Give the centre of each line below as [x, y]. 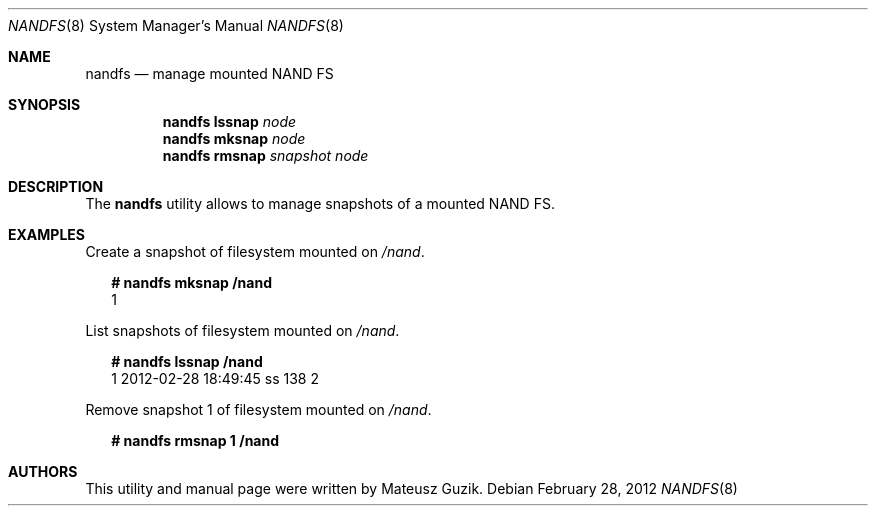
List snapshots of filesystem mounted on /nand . [242, 330]
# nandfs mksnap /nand [191, 282]
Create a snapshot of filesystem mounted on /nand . [255, 251]
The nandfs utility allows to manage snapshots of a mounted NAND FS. [320, 203]
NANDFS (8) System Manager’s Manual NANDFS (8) [176, 25]
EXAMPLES [46, 234]
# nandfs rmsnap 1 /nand [195, 440]
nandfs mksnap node [234, 138]
